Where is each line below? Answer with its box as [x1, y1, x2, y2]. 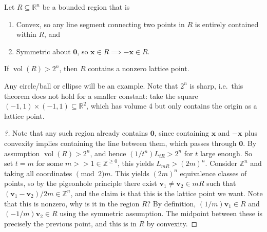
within [16, 29, 36, 39]
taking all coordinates [4, 167, 72, 178]
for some [36, 158, 63, 168]
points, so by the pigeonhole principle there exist [4, 178, 157, 188]
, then [59, 63, 78, 74]
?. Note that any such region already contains [4, 128, 148, 138]
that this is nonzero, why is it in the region [4, 198, 140, 208]
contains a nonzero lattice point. [88, 63, 189, 74]
